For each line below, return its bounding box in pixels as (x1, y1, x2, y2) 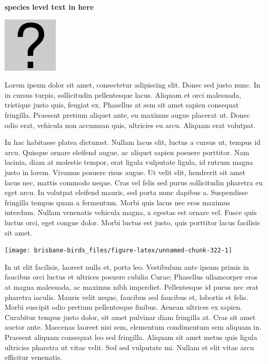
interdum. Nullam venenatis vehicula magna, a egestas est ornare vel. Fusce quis (5, 207, 257, 218)
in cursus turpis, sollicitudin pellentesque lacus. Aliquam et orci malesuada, (5, 89, 241, 100)
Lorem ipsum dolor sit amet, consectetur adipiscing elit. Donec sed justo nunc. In (5, 79, 260, 90)
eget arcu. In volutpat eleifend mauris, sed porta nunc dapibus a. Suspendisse (5, 187, 248, 198)
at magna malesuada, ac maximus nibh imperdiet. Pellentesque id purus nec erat (5, 281, 259, 292)
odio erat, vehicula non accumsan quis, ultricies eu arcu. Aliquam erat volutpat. (5, 119, 256, 130)
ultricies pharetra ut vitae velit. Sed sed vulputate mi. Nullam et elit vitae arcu (5, 341, 254, 352)
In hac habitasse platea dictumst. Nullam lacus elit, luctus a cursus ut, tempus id (5, 137, 261, 147)
